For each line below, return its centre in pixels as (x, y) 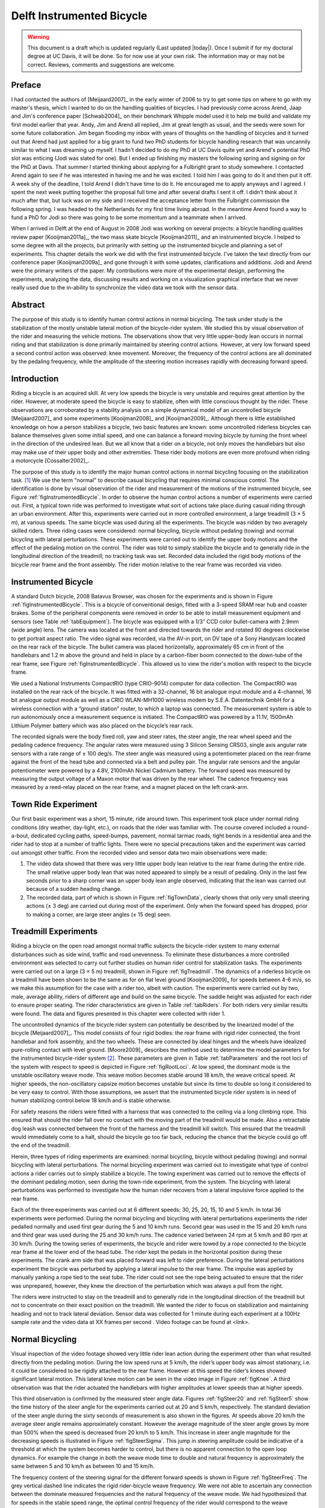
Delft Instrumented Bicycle (79, 16)
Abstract (28, 305)
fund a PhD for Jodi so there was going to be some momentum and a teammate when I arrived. (129, 218)
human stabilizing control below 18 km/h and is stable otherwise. (91, 1100)
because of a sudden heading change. (74, 889)
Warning (38, 37)
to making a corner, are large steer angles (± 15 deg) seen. (99, 914)
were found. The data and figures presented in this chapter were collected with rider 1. (118, 1013)
